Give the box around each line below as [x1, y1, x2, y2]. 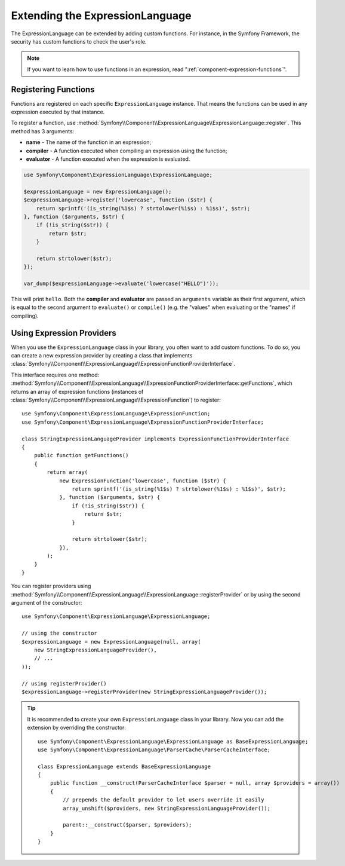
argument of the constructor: [11, 599, 82, 607]
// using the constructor [21, 630, 98, 637]
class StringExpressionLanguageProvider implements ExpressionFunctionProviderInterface [21, 435, 289, 442]
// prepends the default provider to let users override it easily [63, 797, 264, 803]
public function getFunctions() [33, 452, 129, 459]
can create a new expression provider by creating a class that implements [11, 352, 193, 359]
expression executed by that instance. [11, 108, 105, 116]
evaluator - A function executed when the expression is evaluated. [26, 155, 190, 163]
